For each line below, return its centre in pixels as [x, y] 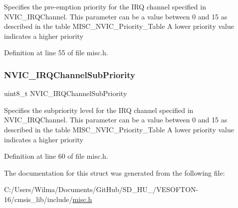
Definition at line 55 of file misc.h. [56, 52]
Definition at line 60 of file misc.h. [56, 156]
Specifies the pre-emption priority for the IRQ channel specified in [105, 6]
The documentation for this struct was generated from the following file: [115, 172]
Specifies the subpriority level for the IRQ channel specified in [99, 110]
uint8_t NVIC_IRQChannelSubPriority [66, 93]
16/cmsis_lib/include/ [38, 199]
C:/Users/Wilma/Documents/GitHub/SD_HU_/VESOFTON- [101, 189]
